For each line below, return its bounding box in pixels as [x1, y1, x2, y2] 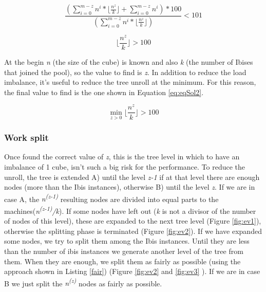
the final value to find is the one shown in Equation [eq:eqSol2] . [4, 86, 204, 97]
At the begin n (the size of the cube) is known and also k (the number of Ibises [4, 57, 253, 67]
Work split [4, 131, 49, 144]
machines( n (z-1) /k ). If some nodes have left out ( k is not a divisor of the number [4, 204, 256, 216]
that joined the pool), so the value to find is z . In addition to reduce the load [4, 66, 246, 77]
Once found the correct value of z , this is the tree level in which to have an [4, 151, 240, 162]
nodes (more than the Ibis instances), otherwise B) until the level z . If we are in [4, 181, 255, 192]
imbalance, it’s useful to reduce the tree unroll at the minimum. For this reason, [4, 77, 256, 87]
